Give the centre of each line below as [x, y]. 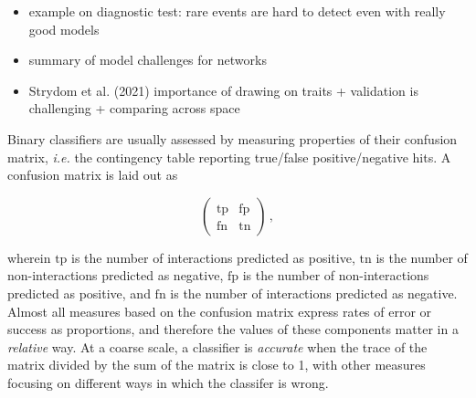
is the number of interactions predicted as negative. [314, 293]
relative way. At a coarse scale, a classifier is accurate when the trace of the [217, 346]
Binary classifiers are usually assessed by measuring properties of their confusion [233, 138]
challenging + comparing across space [134, 108]
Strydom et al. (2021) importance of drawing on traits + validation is [223, 90]
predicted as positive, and [79, 293]
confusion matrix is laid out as [93, 175]
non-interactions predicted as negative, [116, 275]
